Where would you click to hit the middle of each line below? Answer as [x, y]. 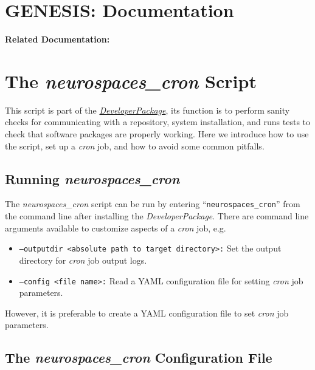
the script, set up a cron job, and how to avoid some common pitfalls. [135, 146]
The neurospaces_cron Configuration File [139, 358]
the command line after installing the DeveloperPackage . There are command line [157, 216]
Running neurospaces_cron [92, 178]
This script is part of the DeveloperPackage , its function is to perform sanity [147, 110]
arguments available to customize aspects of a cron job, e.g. [116, 228]
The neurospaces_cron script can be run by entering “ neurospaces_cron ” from [153, 204]
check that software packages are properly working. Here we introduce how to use [157, 134]
